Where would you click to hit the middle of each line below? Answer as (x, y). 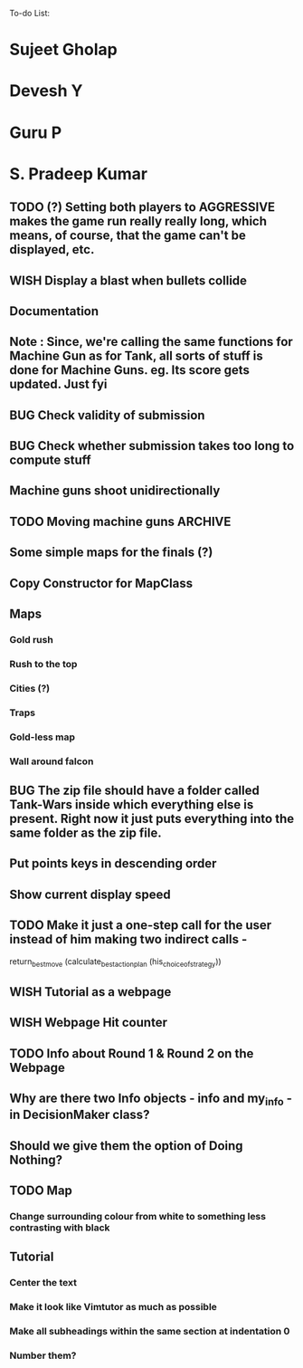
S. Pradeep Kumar (79, 173)
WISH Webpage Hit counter (88, 1023)
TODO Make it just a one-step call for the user (141, 926)
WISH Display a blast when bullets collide (128, 280)
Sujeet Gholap (63, 50)
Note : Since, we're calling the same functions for (151, 342)
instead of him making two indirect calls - (128, 939)
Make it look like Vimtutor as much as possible (113, 1307)
